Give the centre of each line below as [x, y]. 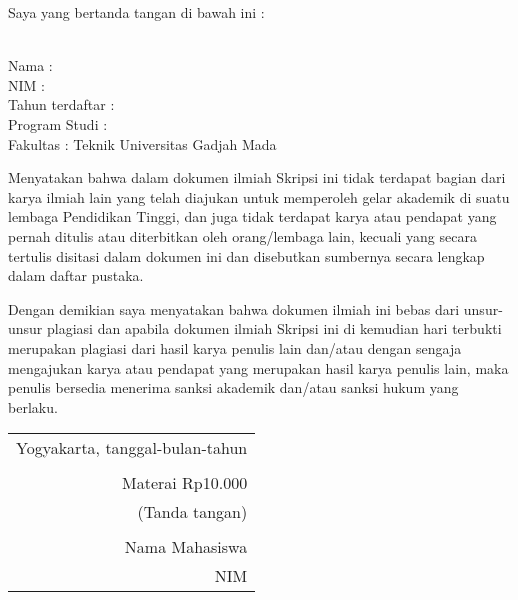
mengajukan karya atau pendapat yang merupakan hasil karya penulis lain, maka [258, 367]
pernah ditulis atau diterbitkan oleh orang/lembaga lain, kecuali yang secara [242, 235]
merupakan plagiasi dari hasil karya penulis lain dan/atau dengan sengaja [235, 347]
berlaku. [33, 406]
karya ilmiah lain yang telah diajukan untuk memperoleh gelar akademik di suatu [259, 196]
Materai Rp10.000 [185, 483]
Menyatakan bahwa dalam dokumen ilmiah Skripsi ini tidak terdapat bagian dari [257, 177]
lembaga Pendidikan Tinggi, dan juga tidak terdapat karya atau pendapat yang [252, 216]
